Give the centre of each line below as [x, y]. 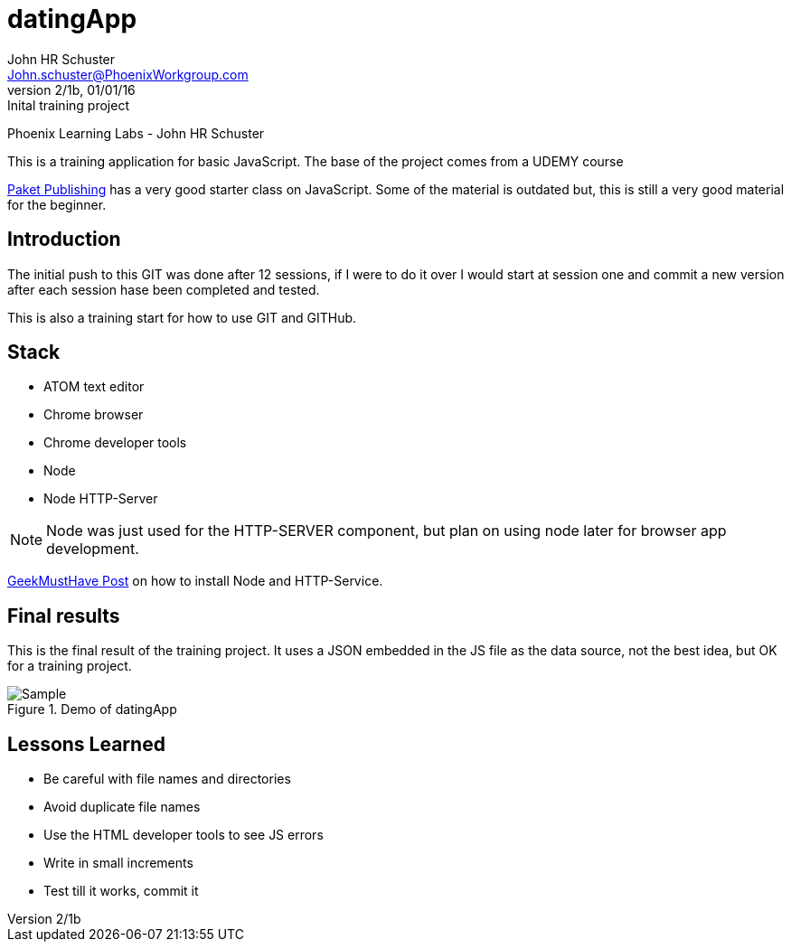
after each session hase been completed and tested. [164, 289]
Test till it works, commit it [121, 891]
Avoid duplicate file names [122, 807]
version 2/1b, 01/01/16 [71, 89]
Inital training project [68, 105]
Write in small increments [118, 863]
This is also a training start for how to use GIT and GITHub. [182, 317]
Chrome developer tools [115, 443]
